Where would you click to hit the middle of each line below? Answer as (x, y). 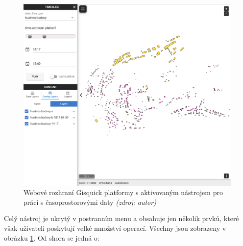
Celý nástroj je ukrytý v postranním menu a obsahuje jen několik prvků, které (121, 218)
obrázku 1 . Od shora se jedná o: (52, 237)
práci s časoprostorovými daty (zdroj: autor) (90, 202)
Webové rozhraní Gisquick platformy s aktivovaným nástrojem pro (123, 192)
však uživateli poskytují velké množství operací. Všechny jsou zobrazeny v (115, 228)
